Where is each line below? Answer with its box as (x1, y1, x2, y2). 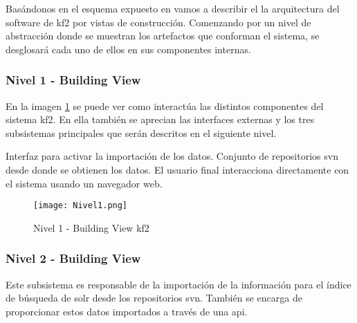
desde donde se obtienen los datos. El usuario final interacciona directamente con (6, 162, 349, 176)
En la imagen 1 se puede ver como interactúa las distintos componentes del (6, 98, 324, 113)
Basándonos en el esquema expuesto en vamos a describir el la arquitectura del (6, 1, 340, 15)
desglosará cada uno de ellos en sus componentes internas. (6, 41, 251, 56)
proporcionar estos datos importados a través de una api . (6, 304, 248, 318)
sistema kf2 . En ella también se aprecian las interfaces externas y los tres (6, 112, 315, 127)
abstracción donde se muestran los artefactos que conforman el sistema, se (6, 28, 320, 43)
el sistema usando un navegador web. (6, 176, 163, 190)
